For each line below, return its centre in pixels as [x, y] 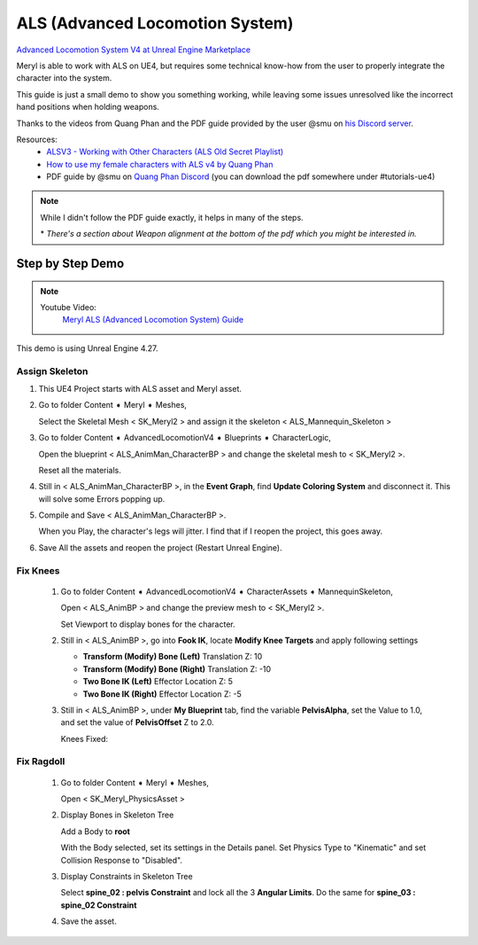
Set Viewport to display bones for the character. [148, 624]
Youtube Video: [68, 308]
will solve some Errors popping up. [102, 499]
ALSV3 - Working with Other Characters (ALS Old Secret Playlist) [165, 152]
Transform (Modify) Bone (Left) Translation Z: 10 [173, 657]
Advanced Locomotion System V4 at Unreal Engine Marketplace [134, 50]
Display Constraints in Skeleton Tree [127, 877]
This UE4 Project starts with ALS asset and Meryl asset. [140, 388]
